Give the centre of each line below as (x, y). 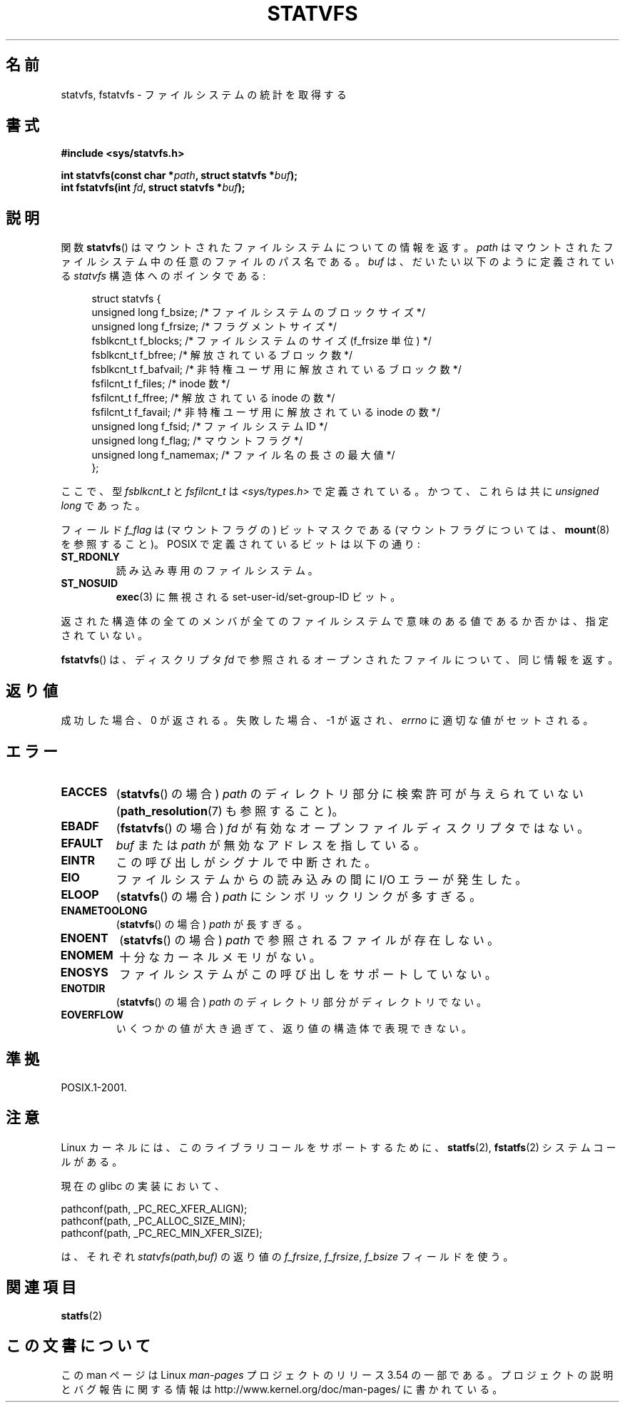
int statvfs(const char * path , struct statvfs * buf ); (179, 175)
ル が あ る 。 (92, 1161)
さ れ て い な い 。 (105, 636)
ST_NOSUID (90, 583)
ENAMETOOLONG (104, 910)
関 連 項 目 (41, 1287)
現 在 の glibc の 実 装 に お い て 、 (143, 1185)
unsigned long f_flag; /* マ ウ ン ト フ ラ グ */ (197, 441)
